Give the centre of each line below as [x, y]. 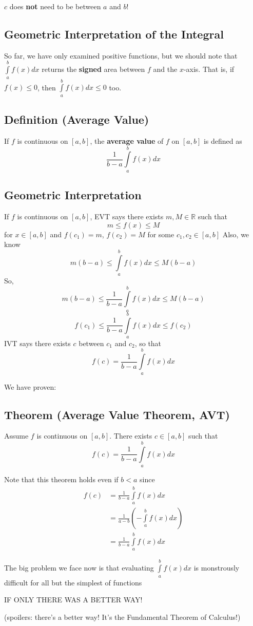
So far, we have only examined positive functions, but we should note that [121, 55]
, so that [148, 343]
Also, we [236, 234]
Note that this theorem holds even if [61, 479]
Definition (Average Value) [77, 119]
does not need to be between [55, 6]
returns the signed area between [93, 69]
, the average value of [127, 140]
